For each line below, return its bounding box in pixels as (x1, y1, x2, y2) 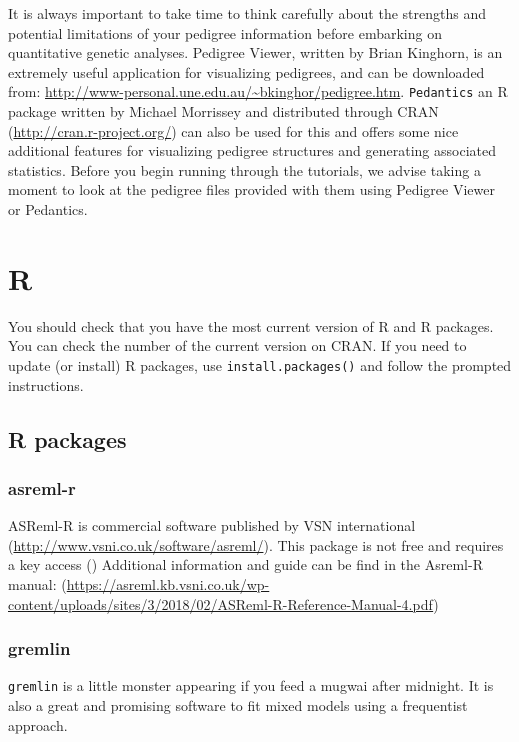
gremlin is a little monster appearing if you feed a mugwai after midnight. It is (8, 675, 494, 696)
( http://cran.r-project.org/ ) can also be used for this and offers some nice (8, 120, 459, 141)
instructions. (8, 374, 84, 395)
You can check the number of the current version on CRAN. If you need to (8, 335, 467, 356)
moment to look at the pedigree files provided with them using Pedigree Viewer (8, 179, 495, 200)
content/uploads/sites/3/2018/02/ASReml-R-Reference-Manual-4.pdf (8, 593, 434, 614)
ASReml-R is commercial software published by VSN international (8, 515, 416, 536)
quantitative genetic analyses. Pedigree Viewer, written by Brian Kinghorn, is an (8, 42, 503, 63)
